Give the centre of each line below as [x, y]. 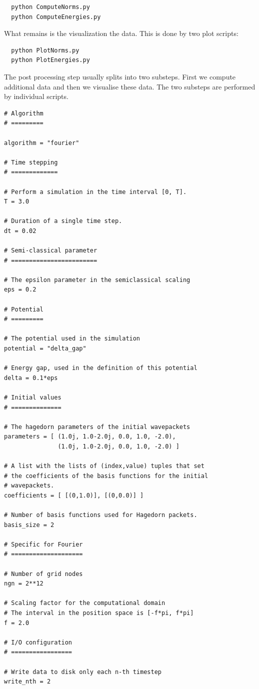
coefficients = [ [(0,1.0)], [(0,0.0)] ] [74, 495]
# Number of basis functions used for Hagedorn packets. [101, 515]
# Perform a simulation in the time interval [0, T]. [95, 192]
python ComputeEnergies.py [56, 17]
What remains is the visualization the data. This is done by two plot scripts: [121, 33]
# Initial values [33, 397]
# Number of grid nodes [43, 574]
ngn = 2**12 [24, 584]
